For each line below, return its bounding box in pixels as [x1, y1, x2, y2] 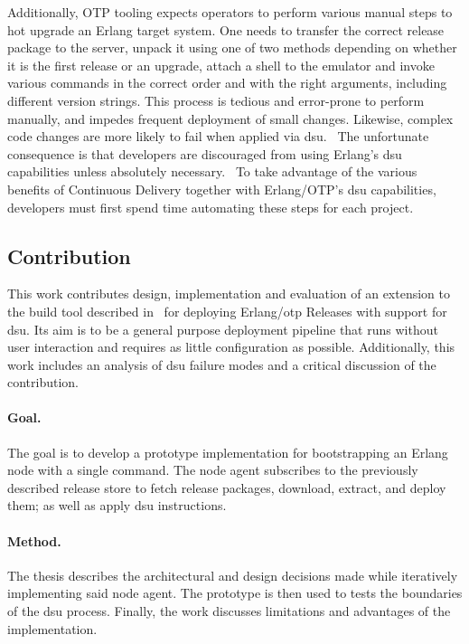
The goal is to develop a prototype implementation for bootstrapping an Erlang [7, 442, 448, 461]
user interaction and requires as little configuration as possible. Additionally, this [7, 337, 455, 356]
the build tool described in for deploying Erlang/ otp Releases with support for [7, 301, 447, 320]
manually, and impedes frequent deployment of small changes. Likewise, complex [7, 109, 454, 128]
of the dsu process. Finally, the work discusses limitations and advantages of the [7, 601, 451, 620]
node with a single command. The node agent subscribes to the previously [7, 460, 418, 479]
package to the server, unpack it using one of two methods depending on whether [7, 38, 457, 57]
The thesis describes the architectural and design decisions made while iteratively [7, 565, 458, 584]
